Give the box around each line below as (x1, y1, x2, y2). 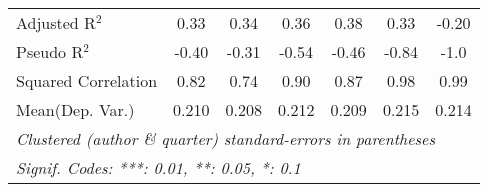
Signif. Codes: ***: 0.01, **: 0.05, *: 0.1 (16, 156, 301, 179)
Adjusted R (16, 11, 96, 34)
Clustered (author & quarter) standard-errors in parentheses (16, 127, 435, 150)
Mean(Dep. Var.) (16, 98, 135, 121)
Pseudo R (16, 40, 84, 63)
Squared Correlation (16, 69, 158, 92)
